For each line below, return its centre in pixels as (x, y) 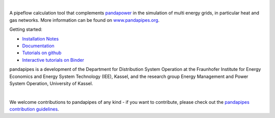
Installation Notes (40, 38)
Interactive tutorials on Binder (53, 60)
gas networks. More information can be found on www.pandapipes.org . (85, 20)
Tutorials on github (42, 53)
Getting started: (26, 29)
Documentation (38, 46)
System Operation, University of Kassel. (51, 83)
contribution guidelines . (34, 109)
